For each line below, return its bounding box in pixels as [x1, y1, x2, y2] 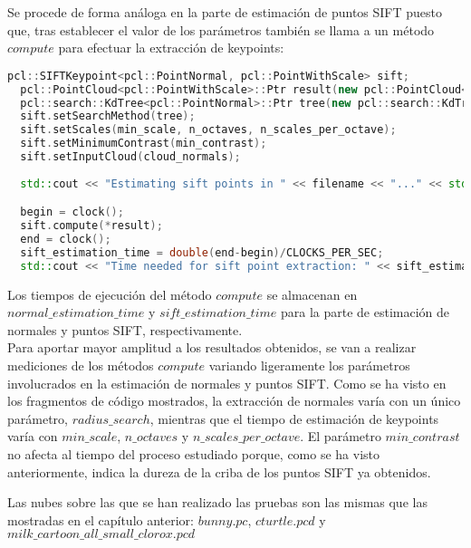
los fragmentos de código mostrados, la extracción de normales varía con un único [7, 391, 461, 410]
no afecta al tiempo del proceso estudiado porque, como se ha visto [7, 445, 380, 464]
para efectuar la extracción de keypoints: [58, 38, 284, 57]
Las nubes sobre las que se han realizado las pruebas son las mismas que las [7, 493, 428, 512]
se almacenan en [266, 284, 358, 303]
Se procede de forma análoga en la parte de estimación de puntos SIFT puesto [7, 3, 443, 21]
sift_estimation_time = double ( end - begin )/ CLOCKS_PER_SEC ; [20, 245, 384, 259]
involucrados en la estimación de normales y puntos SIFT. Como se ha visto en [7, 373, 447, 392]
